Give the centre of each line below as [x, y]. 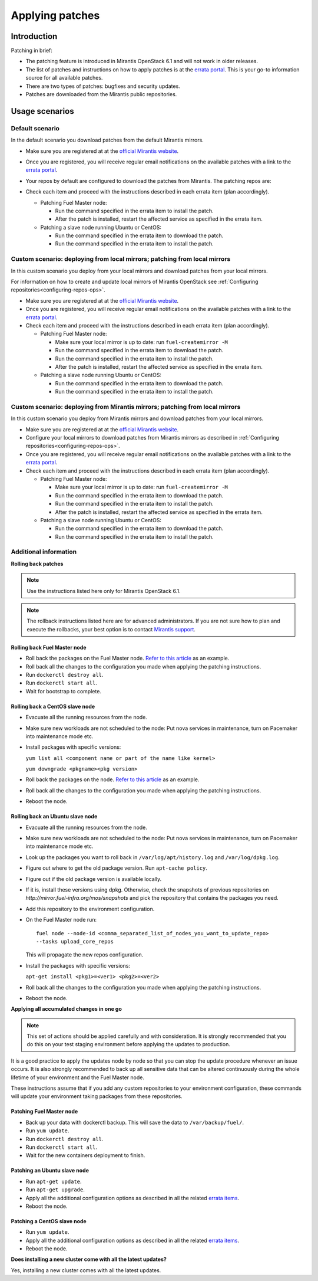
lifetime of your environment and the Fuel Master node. [77, 1077]
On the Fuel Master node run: [61, 920]
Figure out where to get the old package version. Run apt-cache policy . [116, 868]
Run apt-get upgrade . [55, 1190]
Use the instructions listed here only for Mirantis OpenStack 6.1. [104, 591]
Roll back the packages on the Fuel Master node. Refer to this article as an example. [127, 658]
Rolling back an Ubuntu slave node [54, 817]
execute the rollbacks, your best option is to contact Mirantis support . [111, 629]
